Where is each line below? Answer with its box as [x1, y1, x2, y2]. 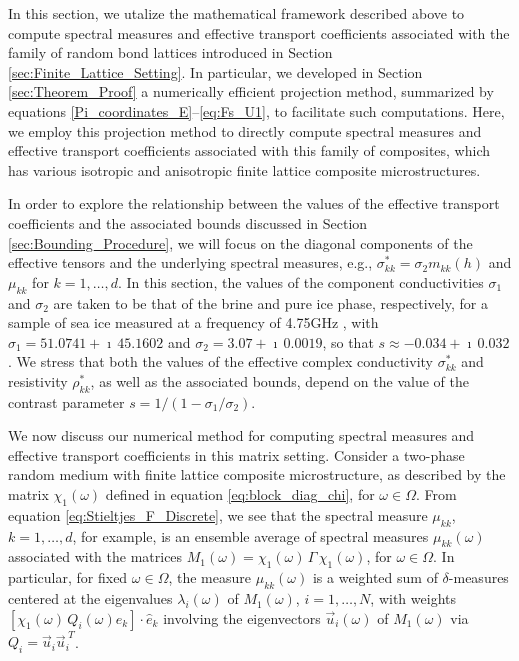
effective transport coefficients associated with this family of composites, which [8, 140, 491, 161]
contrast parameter [8, 391, 125, 412]
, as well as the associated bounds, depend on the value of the [90, 370, 469, 391]
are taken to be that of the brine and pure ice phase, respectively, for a [53, 292, 488, 313]
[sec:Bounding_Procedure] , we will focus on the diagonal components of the [8, 232, 473, 253]
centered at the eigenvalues [8, 588, 173, 609]
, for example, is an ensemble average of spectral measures [72, 525, 429, 546]
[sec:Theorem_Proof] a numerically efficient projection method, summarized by [8, 81, 494, 102]
